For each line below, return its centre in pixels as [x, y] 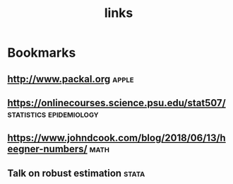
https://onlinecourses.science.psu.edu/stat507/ [116, 103]
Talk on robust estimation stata [76, 173]
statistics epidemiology [53, 114]
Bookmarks [42, 53]
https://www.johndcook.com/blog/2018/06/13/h [116, 138]
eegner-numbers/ [48, 149]
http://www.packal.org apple [71, 79]
